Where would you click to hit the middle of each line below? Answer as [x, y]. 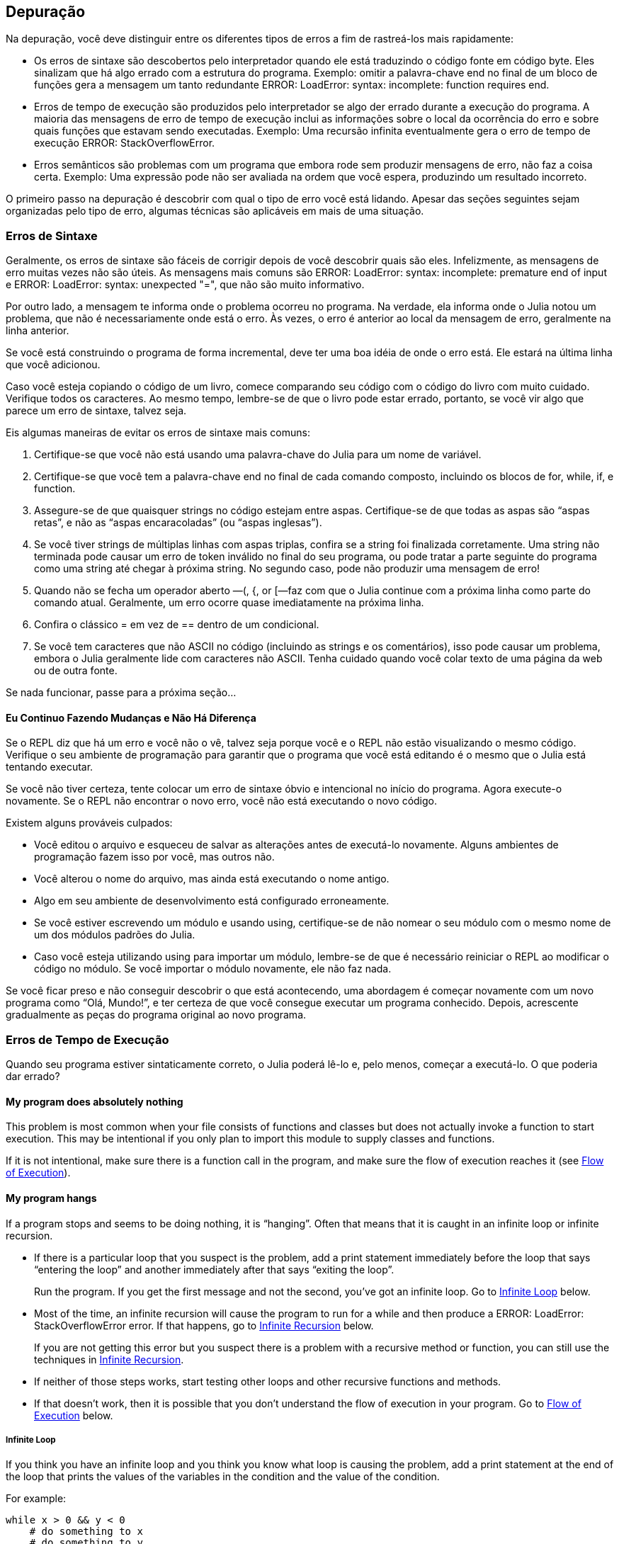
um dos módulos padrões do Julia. [115, 935]
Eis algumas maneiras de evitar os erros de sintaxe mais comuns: [158, 433]
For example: [36, 1499]
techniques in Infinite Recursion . [109, 1359]
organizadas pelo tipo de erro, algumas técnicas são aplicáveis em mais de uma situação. [215, 211]
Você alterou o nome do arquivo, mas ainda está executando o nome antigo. [212, 879]
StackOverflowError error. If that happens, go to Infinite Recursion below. [204, 1325]
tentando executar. [50, 767]
